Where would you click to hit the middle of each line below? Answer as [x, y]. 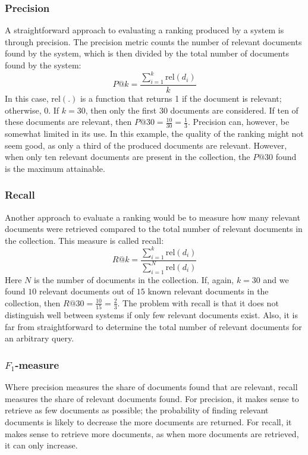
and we [276, 279]
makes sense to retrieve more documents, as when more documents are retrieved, [152, 433]
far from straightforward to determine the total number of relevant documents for [153, 326]
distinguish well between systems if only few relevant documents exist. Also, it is [152, 315]
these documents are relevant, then [68, 122]
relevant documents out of [87, 291]
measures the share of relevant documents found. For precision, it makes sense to [152, 398]
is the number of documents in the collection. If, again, [134, 279]
